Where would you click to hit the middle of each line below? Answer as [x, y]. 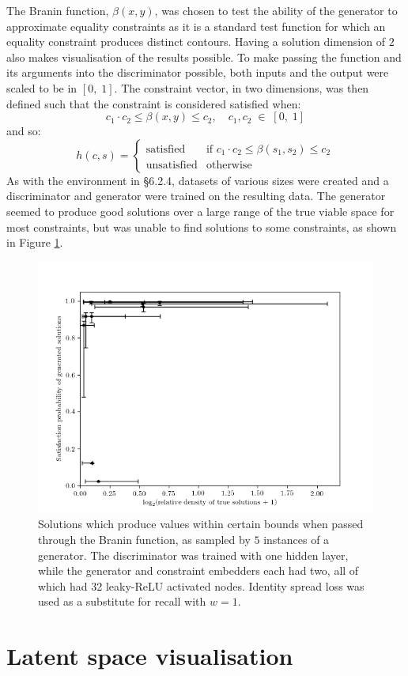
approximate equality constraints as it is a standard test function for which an [196, 26]
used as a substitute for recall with [122, 601]
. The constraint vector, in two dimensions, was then [242, 87]
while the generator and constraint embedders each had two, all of [198, 570]
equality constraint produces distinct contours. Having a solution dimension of [196, 42]
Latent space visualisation [150, 656]
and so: [24, 131]
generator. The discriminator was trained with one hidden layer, [193, 555]
